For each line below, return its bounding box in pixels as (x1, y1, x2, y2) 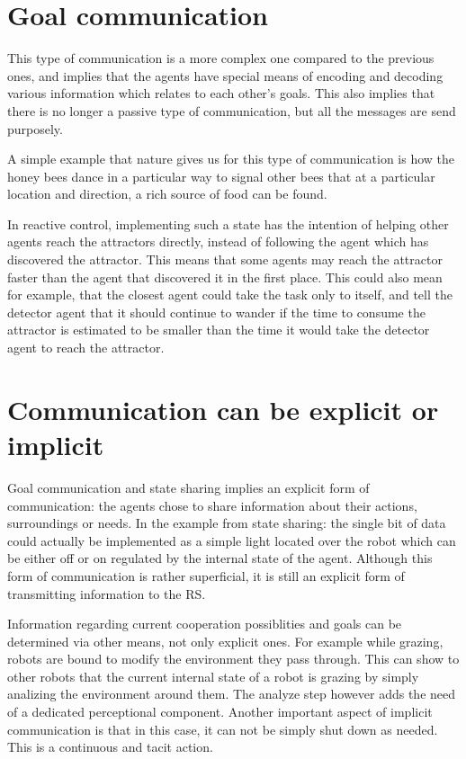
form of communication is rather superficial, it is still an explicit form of (7, 566, 405, 585)
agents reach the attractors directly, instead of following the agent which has (7, 232, 429, 251)
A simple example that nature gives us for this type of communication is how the (7, 149, 455, 168)
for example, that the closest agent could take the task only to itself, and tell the (7, 285, 453, 304)
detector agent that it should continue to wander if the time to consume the (7, 302, 426, 321)
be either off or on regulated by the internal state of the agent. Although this (7, 549, 433, 567)
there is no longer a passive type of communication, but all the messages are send (7, 101, 456, 120)
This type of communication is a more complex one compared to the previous (7, 49, 435, 67)
